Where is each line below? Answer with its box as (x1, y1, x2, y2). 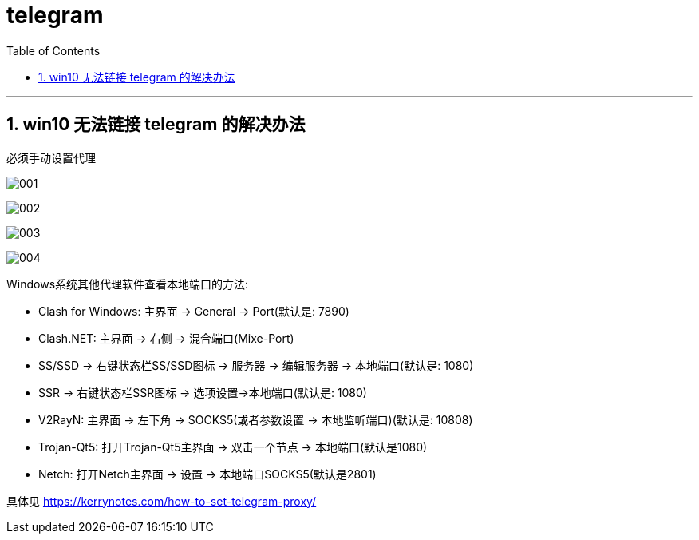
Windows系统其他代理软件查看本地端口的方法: (6, 276, 249, 291)
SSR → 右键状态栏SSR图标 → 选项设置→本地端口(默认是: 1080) (38, 385, 367, 399)
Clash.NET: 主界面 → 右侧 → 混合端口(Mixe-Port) (38, 331, 294, 345)
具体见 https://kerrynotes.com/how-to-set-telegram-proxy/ (6, 494, 317, 508)
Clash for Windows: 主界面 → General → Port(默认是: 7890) (38, 304, 349, 318)
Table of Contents (6, 43, 101, 58)
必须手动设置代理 (6, 150, 96, 165)
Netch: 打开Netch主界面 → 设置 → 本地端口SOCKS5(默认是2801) (38, 467, 377, 481)
